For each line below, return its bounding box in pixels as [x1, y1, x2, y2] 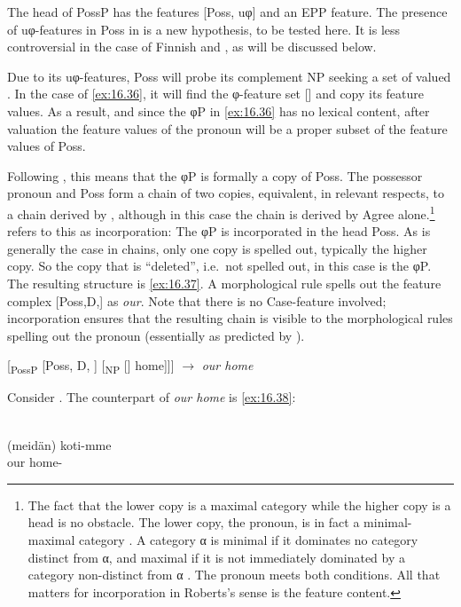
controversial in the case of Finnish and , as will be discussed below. [7, 37, 377, 56]
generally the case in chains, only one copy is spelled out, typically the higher [7, 239, 427, 257]
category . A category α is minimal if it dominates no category [78, 531, 418, 549]
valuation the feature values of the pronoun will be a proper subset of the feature [7, 119, 448, 138]
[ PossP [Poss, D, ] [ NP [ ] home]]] [7, 356, 175, 377]
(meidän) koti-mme [7, 435, 112, 453]
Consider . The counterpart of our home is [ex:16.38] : [7, 388, 296, 406]
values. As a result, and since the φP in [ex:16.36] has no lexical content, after [7, 101, 430, 120]
